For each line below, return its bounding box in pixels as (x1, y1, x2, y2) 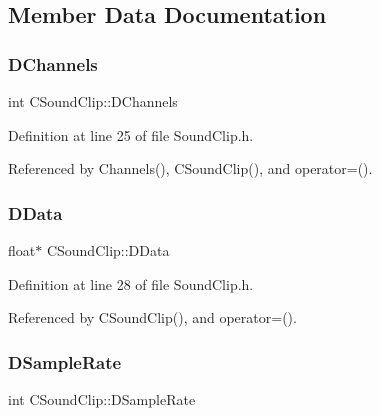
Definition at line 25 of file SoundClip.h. (8, 124, 254, 145)
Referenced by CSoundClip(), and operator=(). (8, 307, 297, 328)
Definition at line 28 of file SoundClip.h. (8, 273, 254, 294)
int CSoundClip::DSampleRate (8, 389, 196, 409)
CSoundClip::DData (46, 240, 170, 260)
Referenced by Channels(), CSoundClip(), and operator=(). (8, 158, 373, 179)
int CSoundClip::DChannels (8, 91, 178, 111)
